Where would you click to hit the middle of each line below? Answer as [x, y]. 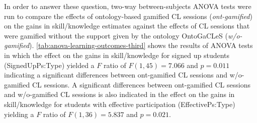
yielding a [19, 114]
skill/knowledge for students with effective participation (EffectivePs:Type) [120, 104]
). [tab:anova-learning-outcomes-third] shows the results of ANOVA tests [141, 45]
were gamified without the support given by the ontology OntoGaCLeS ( [116, 35]
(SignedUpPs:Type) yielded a [49, 65]
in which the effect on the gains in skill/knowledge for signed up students [117, 55]
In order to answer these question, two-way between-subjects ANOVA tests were [128, 6]
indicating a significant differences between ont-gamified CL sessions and [116, 75]
